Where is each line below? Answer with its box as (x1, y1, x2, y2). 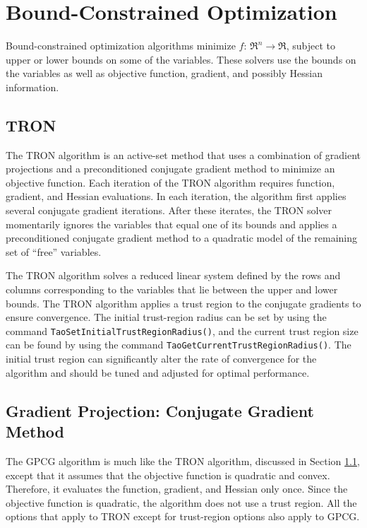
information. (6, 79, 59, 94)
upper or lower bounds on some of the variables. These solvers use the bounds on (6, 52, 356, 66)
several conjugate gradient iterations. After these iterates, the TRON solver (6, 203, 332, 218)
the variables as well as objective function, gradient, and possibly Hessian (6, 66, 323, 81)
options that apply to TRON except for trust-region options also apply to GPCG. (6, 509, 360, 524)
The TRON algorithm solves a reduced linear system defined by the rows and (6, 268, 341, 283)
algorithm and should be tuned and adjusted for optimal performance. (6, 365, 310, 380)
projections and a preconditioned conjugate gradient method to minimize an (6, 161, 335, 176)
